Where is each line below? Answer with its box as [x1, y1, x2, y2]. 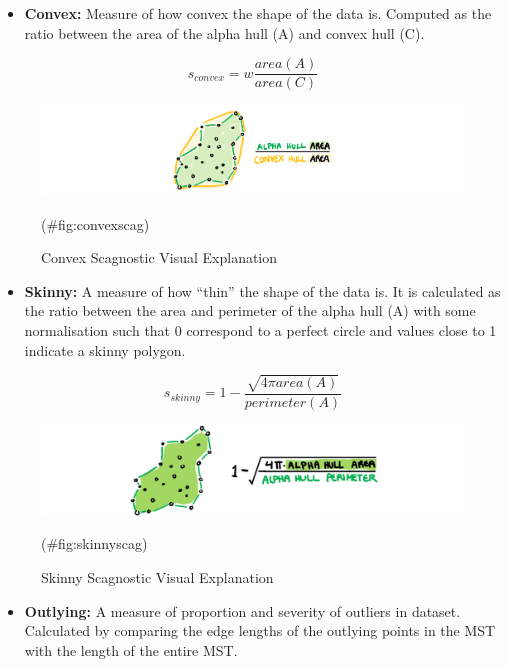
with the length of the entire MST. [24, 639, 238, 660]
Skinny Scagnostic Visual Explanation [41, 567, 274, 588]
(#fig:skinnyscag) [41, 533, 148, 554]
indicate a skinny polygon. [24, 339, 186, 360]
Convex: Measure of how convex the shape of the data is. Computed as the [24, 3, 492, 23]
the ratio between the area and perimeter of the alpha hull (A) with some [24, 300, 476, 321]
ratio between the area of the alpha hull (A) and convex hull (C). [24, 22, 425, 43]
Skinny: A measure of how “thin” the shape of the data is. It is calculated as [24, 280, 501, 301]
